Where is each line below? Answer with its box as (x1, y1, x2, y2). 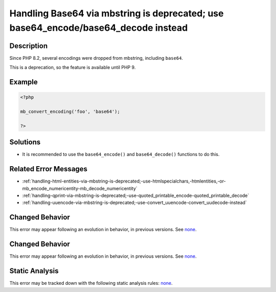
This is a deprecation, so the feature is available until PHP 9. (9, 64, 136, 71)
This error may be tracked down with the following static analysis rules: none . (9, 280, 173, 286)
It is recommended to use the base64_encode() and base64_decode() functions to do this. (22, 151, 220, 158)
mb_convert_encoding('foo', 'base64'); (20, 109, 120, 115)
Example (9, 78, 38, 86)
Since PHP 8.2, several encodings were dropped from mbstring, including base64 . (9, 55, 183, 61)
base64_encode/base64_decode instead (9, 22, 188, 33)
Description (9, 41, 48, 50)
